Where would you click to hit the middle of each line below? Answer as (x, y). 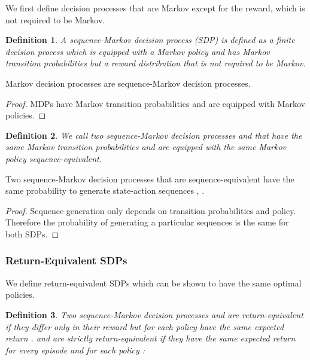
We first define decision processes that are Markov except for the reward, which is (155, 8)
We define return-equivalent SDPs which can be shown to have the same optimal (154, 283)
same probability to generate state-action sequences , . (105, 190)
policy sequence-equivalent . (54, 158)
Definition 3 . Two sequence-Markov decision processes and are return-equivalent (154, 314)
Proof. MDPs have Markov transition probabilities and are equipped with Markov (155, 103)
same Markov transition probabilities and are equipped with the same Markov (146, 147)
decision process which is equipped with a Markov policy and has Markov (138, 51)
